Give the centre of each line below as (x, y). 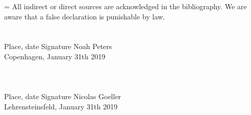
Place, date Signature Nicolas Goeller (63, 96)
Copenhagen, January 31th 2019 (55, 56)
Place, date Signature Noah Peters (58, 46)
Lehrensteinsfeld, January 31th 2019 (61, 106)
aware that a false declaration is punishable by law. (85, 16)
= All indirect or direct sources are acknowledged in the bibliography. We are (126, 6)
